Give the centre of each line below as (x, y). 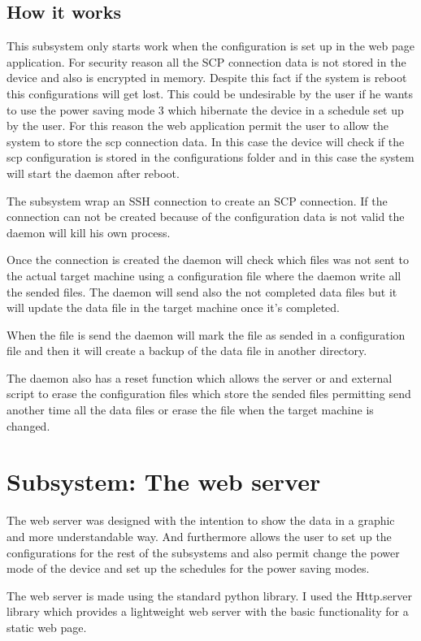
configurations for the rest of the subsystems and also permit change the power (203, 552)
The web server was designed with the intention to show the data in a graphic (201, 520)
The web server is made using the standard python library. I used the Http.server (209, 595)
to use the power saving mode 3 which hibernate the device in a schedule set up (205, 109)
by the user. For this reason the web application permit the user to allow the (198, 126)
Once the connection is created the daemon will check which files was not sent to (208, 260)
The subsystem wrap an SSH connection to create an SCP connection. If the (197, 200)
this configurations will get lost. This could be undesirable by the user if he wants (210, 93)
